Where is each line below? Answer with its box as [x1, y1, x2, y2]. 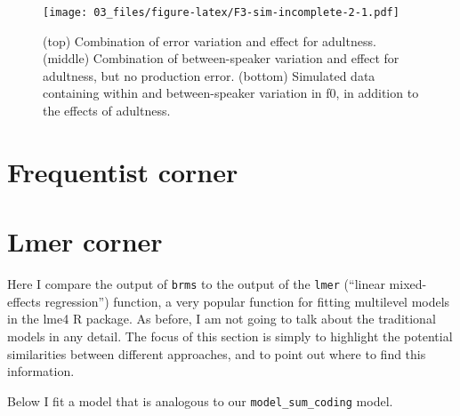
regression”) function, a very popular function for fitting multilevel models [44, 292, 450, 310]
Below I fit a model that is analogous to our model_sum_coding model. [7, 391, 393, 410]
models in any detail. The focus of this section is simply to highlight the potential [7, 326, 453, 345]
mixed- [389, 275, 427, 293]
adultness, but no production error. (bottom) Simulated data [43, 66, 375, 84]
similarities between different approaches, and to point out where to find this [7, 344, 426, 363]
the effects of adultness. [43, 101, 171, 120]
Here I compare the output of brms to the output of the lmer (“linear [7, 275, 385, 293]
